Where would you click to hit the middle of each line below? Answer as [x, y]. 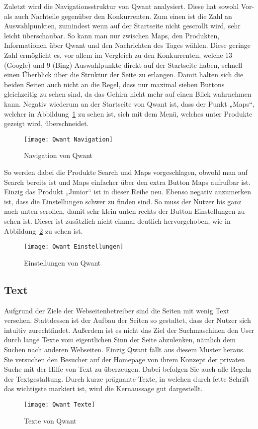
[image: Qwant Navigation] [68, 139]
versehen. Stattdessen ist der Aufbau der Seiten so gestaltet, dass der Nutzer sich [128, 320]
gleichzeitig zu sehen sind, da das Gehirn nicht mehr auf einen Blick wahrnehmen [128, 94]
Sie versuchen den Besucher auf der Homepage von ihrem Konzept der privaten [125, 359]
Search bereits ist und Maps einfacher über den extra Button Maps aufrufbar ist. [127, 182]
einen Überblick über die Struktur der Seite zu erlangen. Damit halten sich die [124, 74]
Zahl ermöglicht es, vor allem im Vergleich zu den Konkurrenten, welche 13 [118, 55]
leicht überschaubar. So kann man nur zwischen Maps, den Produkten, [112, 35]
